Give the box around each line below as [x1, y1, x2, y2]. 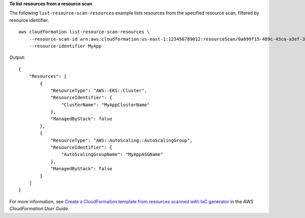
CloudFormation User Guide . [9, 206, 70, 212]
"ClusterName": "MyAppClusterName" [61, 102, 150, 108]
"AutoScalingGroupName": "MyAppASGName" [61, 151, 164, 158]
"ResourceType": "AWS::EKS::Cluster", [50, 87, 147, 94]
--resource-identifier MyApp [28, 43, 102, 49]
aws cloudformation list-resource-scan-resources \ [18, 29, 150, 35]
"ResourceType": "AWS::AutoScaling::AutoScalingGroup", [50, 137, 193, 143]
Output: [9, 54, 25, 60]
